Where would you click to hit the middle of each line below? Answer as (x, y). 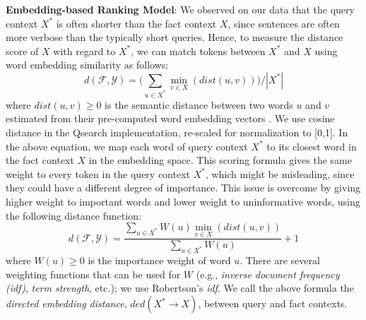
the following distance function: (73, 215)
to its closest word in (312, 146)
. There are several (280, 260)
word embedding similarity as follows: (87, 65)
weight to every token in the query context (98, 173)
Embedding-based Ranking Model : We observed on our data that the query (180, 9)
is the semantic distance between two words (199, 104)
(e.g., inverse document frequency (268, 274)
